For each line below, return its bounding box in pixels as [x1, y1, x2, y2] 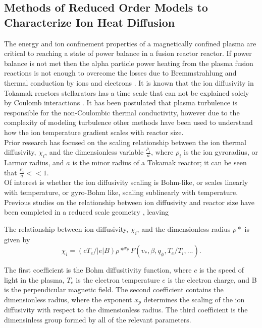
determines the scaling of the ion [143, 294, 245, 304]
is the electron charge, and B [168, 274, 257, 285]
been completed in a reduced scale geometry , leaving [4, 207, 169, 217]
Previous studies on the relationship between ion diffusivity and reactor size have [4, 196, 254, 207]
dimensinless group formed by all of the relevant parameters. [4, 314, 191, 324]
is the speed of [199, 265, 244, 275]
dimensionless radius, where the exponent [4, 294, 132, 304]
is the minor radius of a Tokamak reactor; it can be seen [72, 157, 247, 167]
